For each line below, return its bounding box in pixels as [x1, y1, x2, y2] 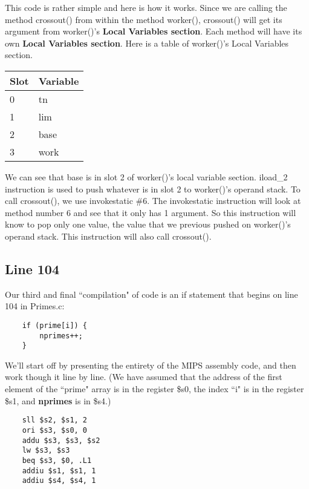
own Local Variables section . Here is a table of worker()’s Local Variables [5, 36, 289, 49]
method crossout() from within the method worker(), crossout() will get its [5, 13, 282, 25]
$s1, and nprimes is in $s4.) [5, 394, 111, 407]
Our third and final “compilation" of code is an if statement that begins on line [5, 287, 298, 300]
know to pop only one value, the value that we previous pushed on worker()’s [5, 218, 291, 231]
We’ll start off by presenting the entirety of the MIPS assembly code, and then [5, 358, 296, 371]
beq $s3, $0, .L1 [22, 456, 92, 465]
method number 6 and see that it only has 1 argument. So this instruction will [5, 206, 296, 218]
